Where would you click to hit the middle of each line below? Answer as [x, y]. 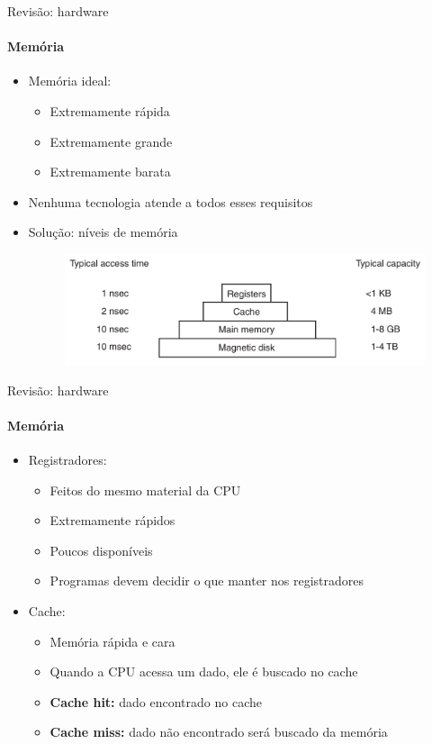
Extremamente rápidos [112, 520]
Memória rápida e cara [112, 641]
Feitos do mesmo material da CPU [145, 490]
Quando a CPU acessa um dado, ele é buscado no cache [204, 671]
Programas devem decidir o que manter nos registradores [207, 581]
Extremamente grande [111, 141]
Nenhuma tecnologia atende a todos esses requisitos [171, 201]
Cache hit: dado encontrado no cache [156, 701]
